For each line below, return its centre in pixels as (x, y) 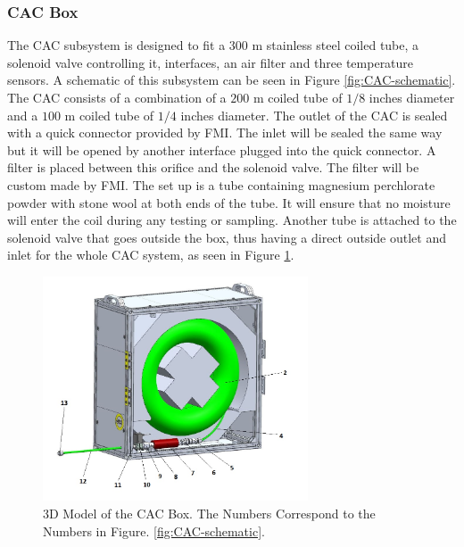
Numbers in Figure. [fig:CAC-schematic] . (154, 530)
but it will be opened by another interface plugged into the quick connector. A (222, 149)
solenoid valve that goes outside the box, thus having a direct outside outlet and (227, 237)
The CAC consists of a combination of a (117, 97)
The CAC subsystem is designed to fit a (116, 45)
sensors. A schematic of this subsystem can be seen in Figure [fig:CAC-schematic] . (232, 80)
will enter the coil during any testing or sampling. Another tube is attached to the (232, 220)
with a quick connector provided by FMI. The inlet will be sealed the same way (225, 133)
